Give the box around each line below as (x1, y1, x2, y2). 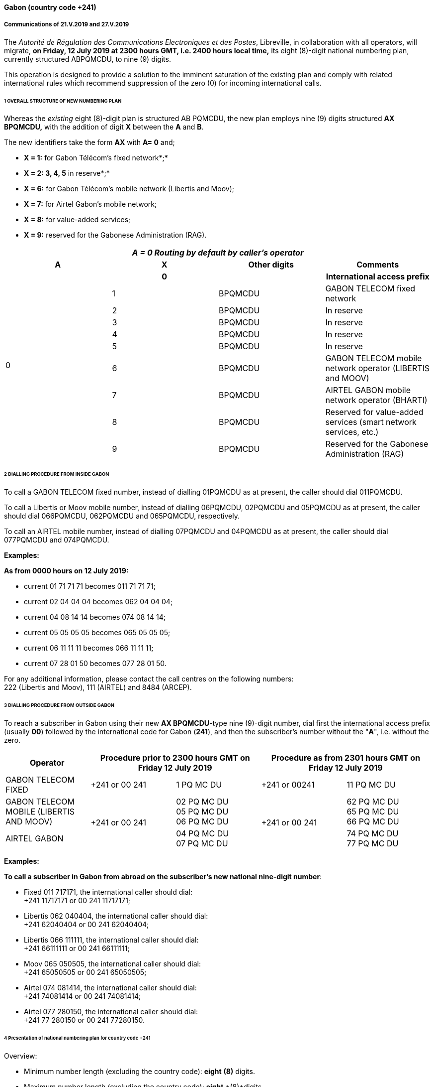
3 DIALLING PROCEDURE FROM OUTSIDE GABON (4, 702, 114, 708)
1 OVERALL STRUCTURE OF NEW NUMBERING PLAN (4, 98, 122, 104)
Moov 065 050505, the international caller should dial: (24, 959, 201, 968)
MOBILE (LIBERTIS (5, 806, 75, 816)
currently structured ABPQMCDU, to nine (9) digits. (4, 54, 171, 63)
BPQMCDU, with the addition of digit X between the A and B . (4, 123, 204, 132)
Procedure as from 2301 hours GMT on (271, 752, 421, 763)
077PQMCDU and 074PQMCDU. (4, 536, 109, 544)
